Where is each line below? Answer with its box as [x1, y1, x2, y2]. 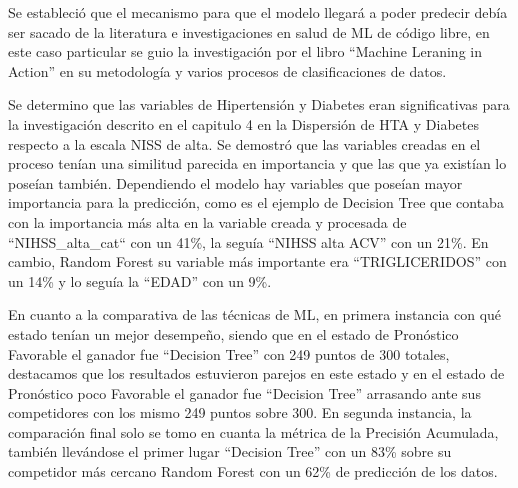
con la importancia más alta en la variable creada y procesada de [8, 211, 407, 232]
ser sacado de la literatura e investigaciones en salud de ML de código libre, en [8, 21, 490, 42]
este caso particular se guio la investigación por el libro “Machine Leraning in [8, 41, 482, 62]
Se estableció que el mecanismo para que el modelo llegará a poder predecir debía [8, 2, 508, 22]
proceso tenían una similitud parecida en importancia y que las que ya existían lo [8, 153, 507, 174]
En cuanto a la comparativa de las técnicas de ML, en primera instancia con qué [8, 304, 502, 325]
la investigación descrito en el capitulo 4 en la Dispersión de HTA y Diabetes [8, 113, 479, 134]
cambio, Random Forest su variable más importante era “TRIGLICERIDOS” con [8, 251, 507, 272]
